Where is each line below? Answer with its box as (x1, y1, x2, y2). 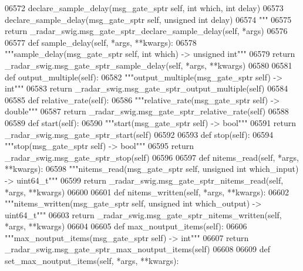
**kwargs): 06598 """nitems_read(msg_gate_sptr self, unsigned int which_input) (5, 162, 299, 175)
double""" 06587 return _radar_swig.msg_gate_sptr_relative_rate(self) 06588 (5, 105, 289, 117)
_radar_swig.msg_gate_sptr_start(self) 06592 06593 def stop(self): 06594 (5, 128, 274, 140)
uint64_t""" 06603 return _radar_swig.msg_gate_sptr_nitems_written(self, (5, 208, 282, 221)
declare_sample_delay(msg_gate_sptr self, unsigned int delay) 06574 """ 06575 (5, 13, 292, 25)
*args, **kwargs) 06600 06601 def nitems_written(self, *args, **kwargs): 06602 (5, 185, 289, 198)
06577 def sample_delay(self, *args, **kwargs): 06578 (5, 36, 197, 48)
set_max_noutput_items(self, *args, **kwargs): (5, 255, 179, 267)
